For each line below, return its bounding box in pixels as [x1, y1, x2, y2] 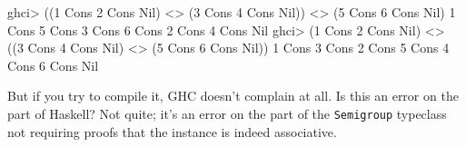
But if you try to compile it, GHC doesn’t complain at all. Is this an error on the [7, 86, 459, 105]
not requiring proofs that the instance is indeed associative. [7, 122, 337, 141]
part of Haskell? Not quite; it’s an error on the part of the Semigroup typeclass [7, 103, 447, 122]
